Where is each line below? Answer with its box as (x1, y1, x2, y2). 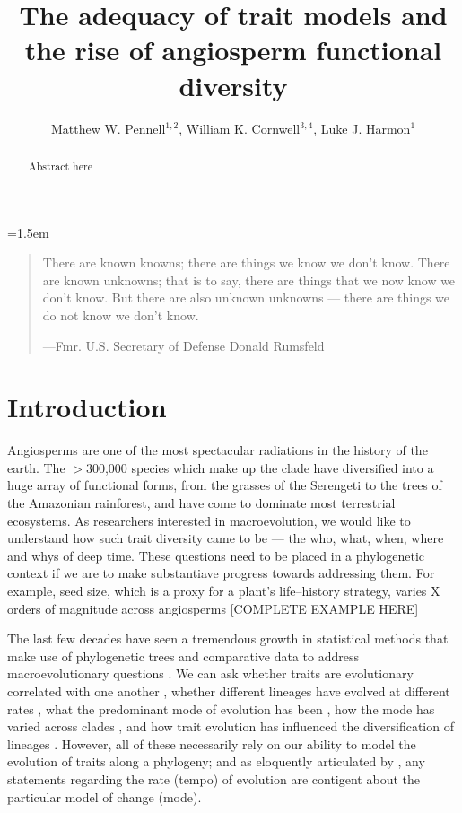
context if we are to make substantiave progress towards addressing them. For (7, 564, 435, 582)
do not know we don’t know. (42, 305, 199, 324)
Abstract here (28, 158, 92, 173)
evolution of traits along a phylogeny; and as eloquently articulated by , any (7, 752, 425, 771)
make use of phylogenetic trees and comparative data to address (7, 646, 359, 665)
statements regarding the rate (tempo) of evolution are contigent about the (7, 769, 420, 788)
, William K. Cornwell (179, 118, 301, 137)
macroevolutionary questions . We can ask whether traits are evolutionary (7, 664, 414, 683)
